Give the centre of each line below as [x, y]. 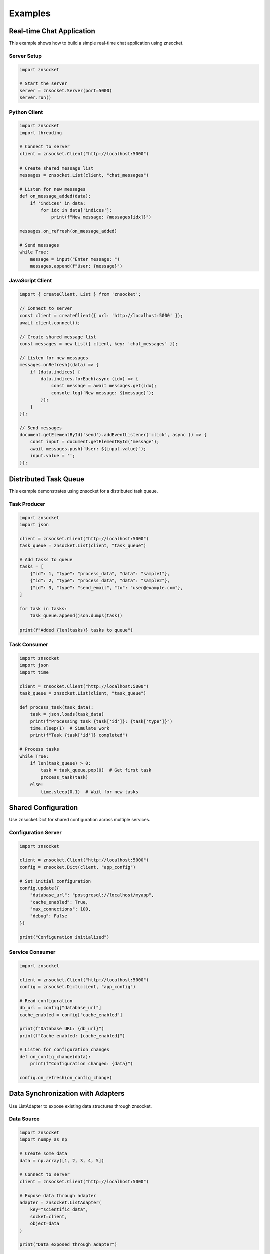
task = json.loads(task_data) [67, 714]
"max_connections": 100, [61, 909]
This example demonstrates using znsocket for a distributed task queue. [84, 491]
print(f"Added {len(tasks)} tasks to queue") [76, 630]
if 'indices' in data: [58, 203]
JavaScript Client [31, 281]
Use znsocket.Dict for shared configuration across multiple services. [80, 819]
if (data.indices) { [55, 372]
